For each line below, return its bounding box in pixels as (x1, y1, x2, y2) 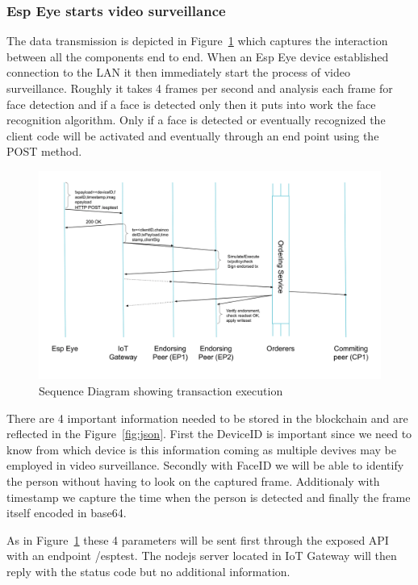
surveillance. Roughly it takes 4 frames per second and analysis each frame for (6, 80, 393, 96)
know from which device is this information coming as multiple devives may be (6, 441, 396, 458)
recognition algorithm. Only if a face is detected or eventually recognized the (6, 111, 386, 128)
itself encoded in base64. (6, 504, 127, 521)
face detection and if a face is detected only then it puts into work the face (6, 95, 376, 112)
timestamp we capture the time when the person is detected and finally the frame (6, 488, 411, 505)
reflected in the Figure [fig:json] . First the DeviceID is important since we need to (6, 425, 412, 442)
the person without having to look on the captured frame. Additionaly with (6, 472, 380, 489)
